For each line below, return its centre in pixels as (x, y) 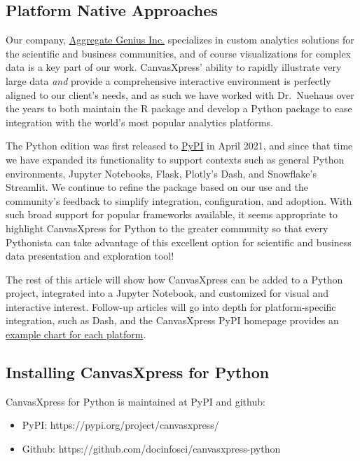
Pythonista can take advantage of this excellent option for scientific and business (179, 242)
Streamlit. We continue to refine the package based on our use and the (157, 187)
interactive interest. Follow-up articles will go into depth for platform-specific (171, 306)
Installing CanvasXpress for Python (138, 372)
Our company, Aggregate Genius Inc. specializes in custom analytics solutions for (180, 40)
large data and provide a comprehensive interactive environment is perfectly (168, 80)
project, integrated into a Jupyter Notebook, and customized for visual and (167, 293)
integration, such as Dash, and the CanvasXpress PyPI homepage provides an (172, 320)
